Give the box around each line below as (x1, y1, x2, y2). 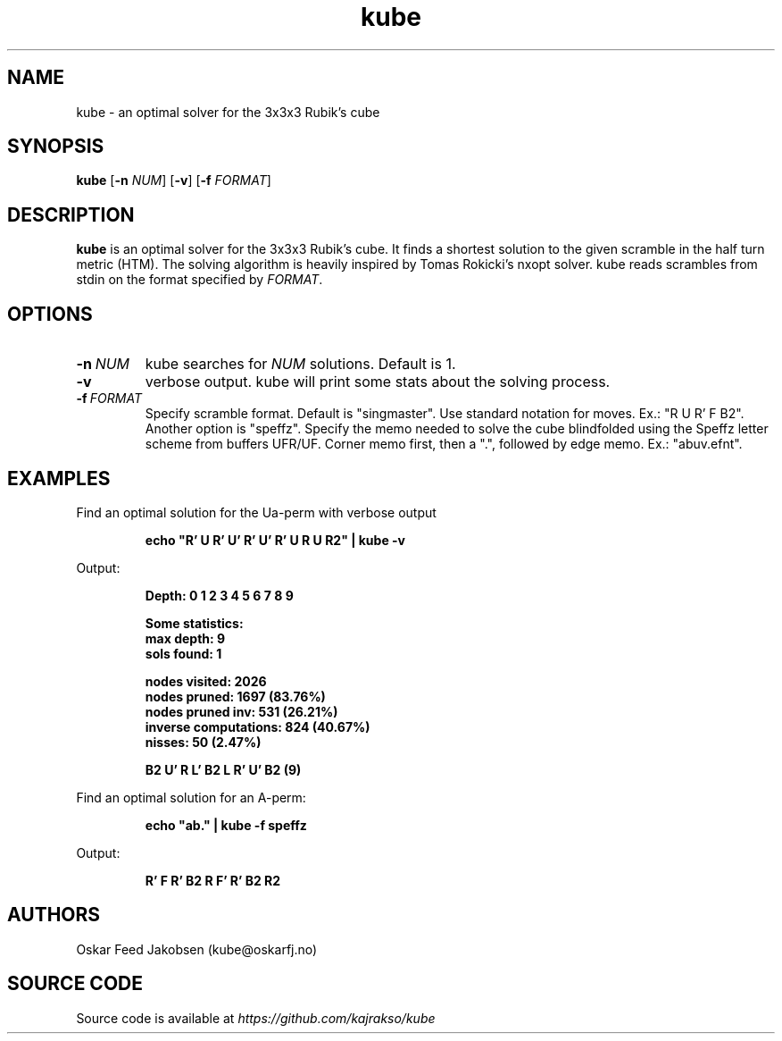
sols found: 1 (145, 645, 222, 661)
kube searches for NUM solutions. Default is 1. (145, 355, 456, 374)
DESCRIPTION (7, 203, 135, 226)
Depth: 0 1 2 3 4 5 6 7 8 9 (145, 587, 294, 603)
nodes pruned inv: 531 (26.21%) (145, 703, 338, 719)
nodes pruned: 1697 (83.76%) (145, 688, 326, 704)
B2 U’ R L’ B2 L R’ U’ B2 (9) (145, 761, 302, 777)
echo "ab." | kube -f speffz (145, 817, 307, 833)
